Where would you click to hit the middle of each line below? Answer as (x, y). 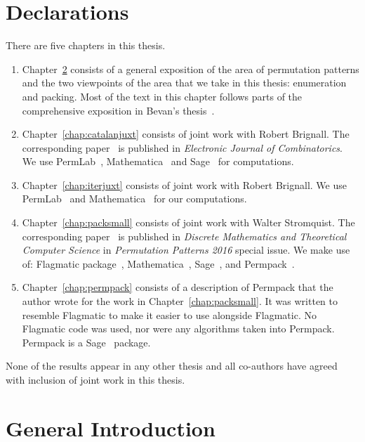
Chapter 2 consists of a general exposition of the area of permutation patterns (191, 69)
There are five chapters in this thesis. (86, 45)
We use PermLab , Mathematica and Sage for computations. (158, 161)
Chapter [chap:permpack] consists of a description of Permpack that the (178, 287)
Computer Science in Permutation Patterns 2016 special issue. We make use (186, 250)
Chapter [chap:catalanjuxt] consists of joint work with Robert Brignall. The (186, 134)
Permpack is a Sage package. (86, 342)
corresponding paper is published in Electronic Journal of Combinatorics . (182, 147)
